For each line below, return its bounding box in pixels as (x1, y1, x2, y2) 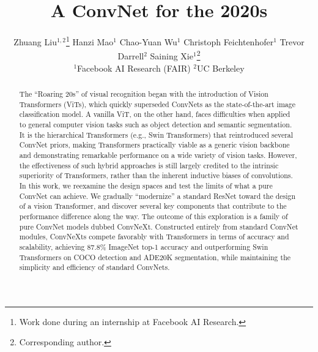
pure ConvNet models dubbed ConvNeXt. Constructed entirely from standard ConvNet (19, 221, 298, 231)
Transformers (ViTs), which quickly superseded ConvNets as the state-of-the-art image (19, 99, 295, 109)
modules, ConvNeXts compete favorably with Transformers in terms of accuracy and (19, 231, 289, 242)
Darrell (117, 50, 144, 62)
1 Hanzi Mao (65, 34, 114, 48)
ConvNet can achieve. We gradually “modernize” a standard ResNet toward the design (19, 190, 296, 201)
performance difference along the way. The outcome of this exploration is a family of (19, 211, 288, 221)
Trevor (279, 35, 305, 48)
